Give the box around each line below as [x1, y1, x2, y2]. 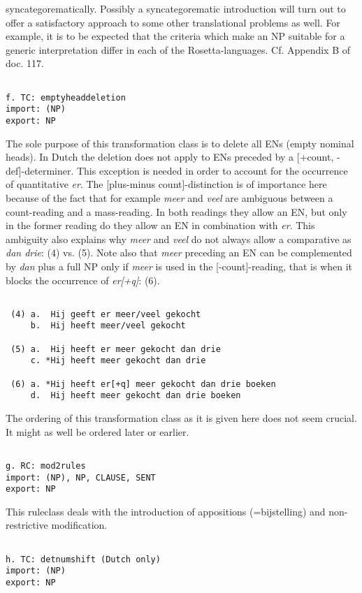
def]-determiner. [6, 163, 74, 177]
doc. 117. [6, 56, 44, 71]
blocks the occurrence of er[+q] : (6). [6, 272, 160, 287]
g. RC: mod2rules [6, 460, 86, 471]
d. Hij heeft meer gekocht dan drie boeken [30, 390, 241, 401]
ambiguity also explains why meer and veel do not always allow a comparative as [6, 231, 352, 246]
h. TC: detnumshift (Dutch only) [6, 554, 161, 564]
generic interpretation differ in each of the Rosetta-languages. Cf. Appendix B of [6, 42, 351, 57]
